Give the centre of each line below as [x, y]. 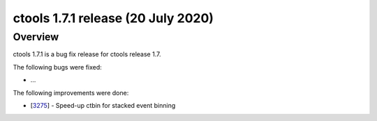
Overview [36, 37]
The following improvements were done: [71, 92]
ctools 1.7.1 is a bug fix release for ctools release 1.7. [87, 54]
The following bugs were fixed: [58, 67]
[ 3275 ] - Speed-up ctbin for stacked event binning [103, 105]
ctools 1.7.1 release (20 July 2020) [113, 18]
